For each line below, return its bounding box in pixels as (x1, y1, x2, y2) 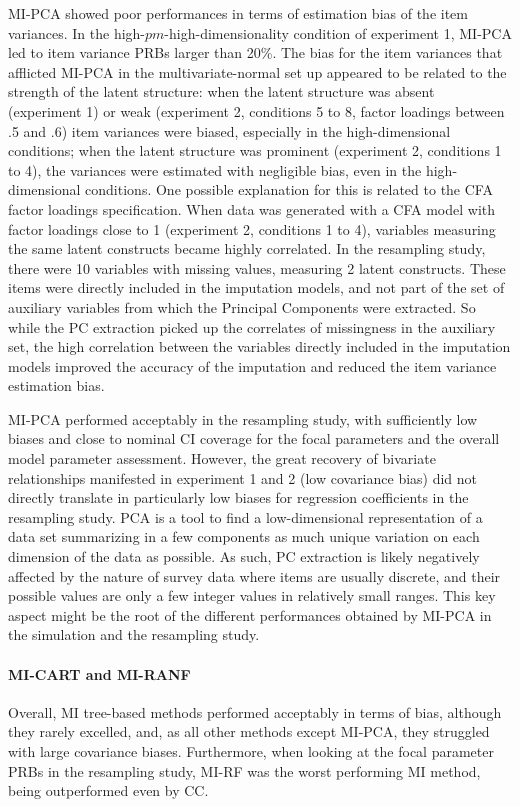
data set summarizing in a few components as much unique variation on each (8, 526, 480, 547)
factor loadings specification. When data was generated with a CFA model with (8, 198, 496, 219)
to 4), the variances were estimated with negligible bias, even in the (8, 159, 422, 180)
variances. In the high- (8, 22, 146, 43)
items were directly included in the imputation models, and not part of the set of (8, 277, 505, 298)
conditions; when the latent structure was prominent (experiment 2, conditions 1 (8, 140, 502, 161)
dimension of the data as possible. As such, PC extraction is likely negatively (8, 546, 480, 567)
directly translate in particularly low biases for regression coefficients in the (8, 487, 469, 508)
